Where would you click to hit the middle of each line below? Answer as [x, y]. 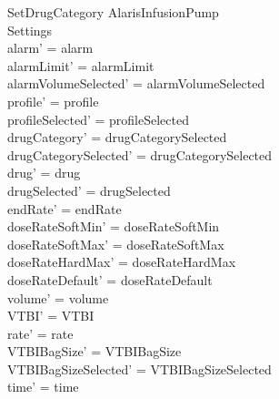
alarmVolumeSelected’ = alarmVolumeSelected [136, 83]
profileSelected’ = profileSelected [98, 119]
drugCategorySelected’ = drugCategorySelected [140, 154]
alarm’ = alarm [50, 48]
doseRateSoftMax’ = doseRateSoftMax [116, 244]
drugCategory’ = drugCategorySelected [117, 137]
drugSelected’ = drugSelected [89, 190]
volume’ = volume [58, 297]
